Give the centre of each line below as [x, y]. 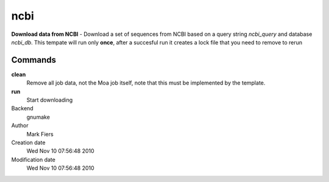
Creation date [28, 142]
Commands [34, 60]
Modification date [34, 159]
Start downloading [50, 100]
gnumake [38, 117]
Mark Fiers [40, 134]
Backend [22, 108]
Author [20, 125]
